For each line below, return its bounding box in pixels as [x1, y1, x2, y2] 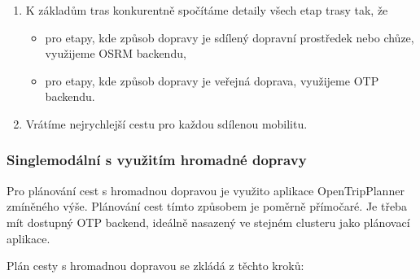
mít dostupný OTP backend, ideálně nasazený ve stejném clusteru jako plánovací [7, 213, 410, 230]
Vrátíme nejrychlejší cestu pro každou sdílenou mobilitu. [25, 115, 308, 132]
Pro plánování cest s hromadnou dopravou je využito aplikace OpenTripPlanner [7, 181, 405, 198]
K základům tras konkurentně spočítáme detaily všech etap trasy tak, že [25, 2, 388, 18]
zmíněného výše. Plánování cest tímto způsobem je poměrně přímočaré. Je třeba [7, 198, 407, 215]
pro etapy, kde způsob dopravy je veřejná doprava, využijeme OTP [45, 72, 379, 89]
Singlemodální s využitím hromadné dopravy [7, 150, 307, 170]
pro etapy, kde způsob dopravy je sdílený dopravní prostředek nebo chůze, [45, 28, 414, 46]
